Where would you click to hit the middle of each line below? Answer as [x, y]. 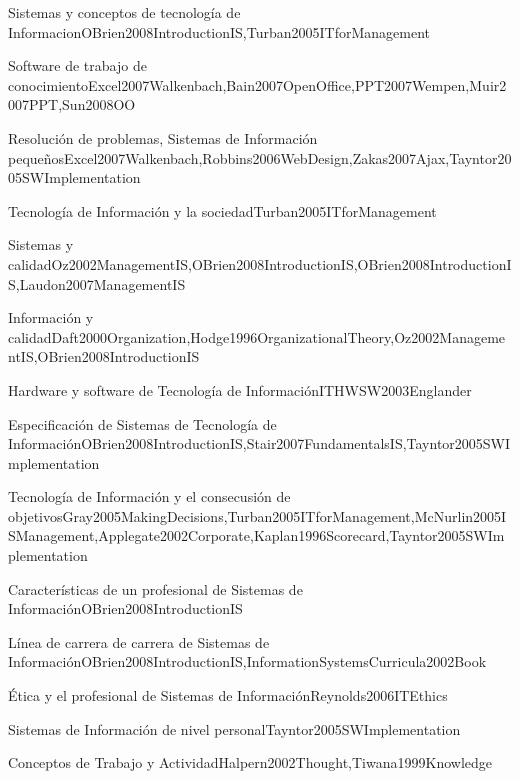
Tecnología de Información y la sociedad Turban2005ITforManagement [222, 210]
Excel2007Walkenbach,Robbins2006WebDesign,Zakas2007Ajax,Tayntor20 [288, 157]
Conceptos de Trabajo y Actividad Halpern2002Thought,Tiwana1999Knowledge [250, 762]
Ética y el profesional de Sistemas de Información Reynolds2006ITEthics [228, 695]
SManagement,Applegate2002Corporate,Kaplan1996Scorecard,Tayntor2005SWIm [256, 535]
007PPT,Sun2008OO [72, 104]
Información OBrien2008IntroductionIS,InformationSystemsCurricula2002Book [247, 661]
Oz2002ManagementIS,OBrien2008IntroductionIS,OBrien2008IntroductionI [281, 263]
